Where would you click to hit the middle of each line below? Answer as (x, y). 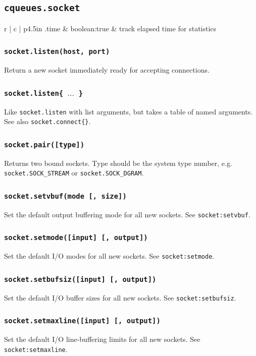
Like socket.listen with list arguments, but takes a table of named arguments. (129, 111)
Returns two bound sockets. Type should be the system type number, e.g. (118, 163)
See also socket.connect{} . (47, 121)
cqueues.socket (42, 8)
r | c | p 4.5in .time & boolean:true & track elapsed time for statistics (110, 28)
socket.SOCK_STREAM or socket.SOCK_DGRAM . (74, 173)
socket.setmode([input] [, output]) (76, 238)
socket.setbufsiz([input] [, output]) (80, 279)
